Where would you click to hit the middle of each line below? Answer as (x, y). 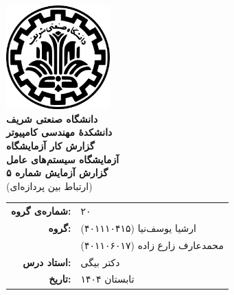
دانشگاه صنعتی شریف (52, 118)
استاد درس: (47, 262)
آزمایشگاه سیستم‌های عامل (63, 159)
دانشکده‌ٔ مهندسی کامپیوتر (59, 132)
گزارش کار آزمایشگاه (50, 145)
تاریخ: (60, 279)
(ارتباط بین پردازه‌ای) (49, 186)
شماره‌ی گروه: (41, 211)
